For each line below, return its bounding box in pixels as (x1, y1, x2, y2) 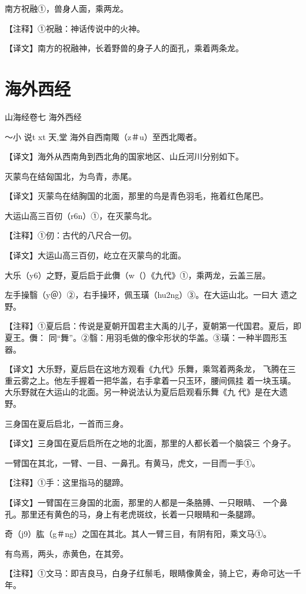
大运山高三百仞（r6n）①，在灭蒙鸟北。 (5, 209, 157, 221)
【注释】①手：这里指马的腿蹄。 (5, 476, 128, 489)
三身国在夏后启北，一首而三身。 (5, 417, 128, 429)
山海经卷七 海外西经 (5, 110, 82, 122)
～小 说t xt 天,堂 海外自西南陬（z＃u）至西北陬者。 (5, 130, 202, 142)
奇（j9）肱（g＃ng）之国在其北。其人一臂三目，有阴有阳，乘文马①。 (5, 527, 272, 540)
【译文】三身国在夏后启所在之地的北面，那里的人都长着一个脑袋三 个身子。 (5, 437, 296, 449)
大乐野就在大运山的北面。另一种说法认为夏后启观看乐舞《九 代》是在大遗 (5, 386, 288, 398)
